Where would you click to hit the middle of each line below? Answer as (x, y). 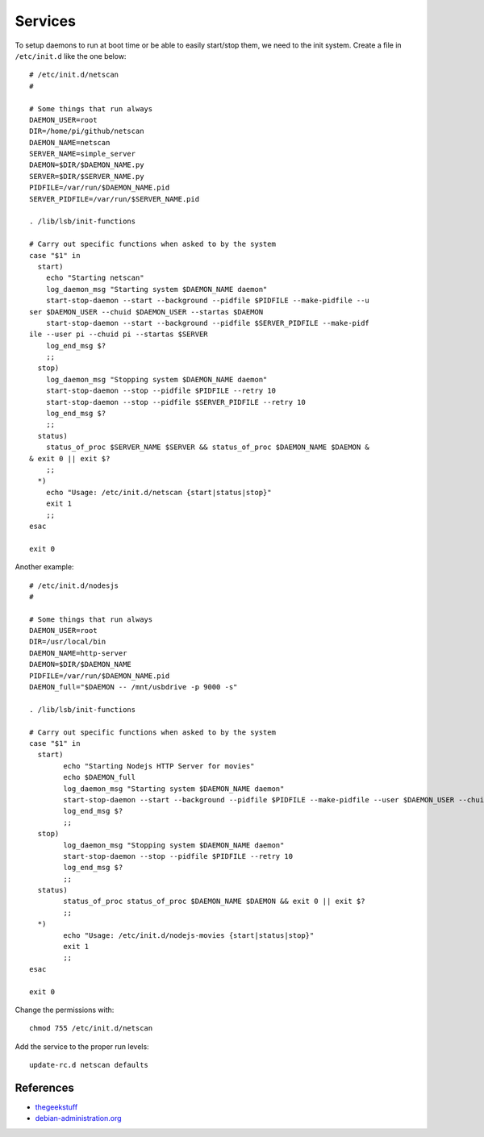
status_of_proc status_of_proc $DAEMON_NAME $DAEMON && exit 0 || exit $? (214, 902)
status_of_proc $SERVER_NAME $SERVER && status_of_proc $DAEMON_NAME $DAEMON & (208, 447)
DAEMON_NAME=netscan (70, 142)
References (44, 1087)
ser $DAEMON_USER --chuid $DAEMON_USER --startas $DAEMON (146, 312)
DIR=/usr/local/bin (68, 642)
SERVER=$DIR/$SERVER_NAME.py (87, 176)
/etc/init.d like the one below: (71, 56)
